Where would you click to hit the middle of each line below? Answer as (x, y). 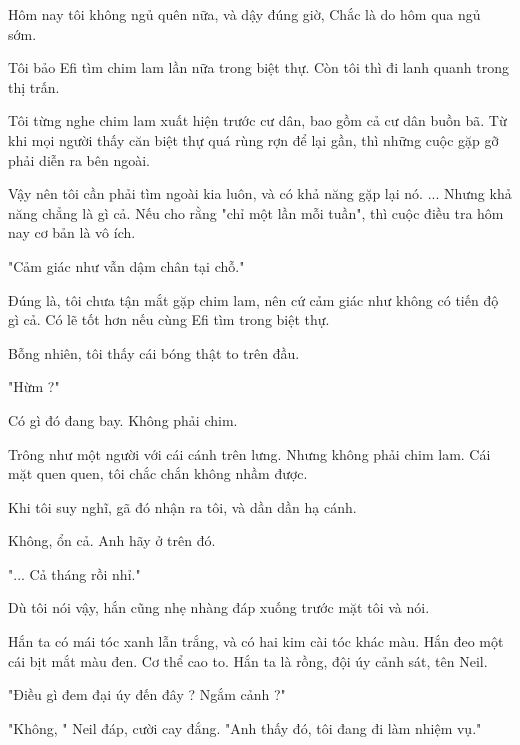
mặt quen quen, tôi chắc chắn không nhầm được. (158, 473)
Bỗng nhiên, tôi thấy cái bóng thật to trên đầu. (154, 352)
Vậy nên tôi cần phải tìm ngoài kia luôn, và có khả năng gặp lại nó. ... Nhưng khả (260, 193)
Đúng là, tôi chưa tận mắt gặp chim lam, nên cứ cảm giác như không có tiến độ (253, 299)
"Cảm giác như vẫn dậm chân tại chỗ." (126, 265)
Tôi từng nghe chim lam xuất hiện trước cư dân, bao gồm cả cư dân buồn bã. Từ (257, 120)
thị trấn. (34, 86)
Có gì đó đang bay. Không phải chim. (123, 419)
